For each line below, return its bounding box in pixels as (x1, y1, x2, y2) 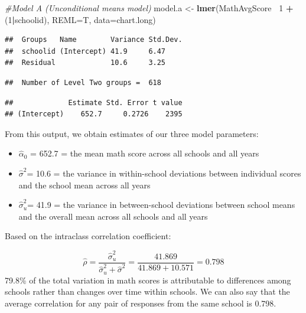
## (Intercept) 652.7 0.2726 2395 (5, 110, 183, 119)
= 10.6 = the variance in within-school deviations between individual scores (27, 167, 301, 179)
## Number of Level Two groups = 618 (5, 78, 161, 87)
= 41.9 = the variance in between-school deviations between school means (27, 198, 295, 211)
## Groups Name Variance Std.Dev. (5, 35, 183, 44)
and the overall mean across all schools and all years (18, 210, 208, 222)
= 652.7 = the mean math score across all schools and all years (30, 147, 259, 159)
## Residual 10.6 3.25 (5, 58, 166, 67)
